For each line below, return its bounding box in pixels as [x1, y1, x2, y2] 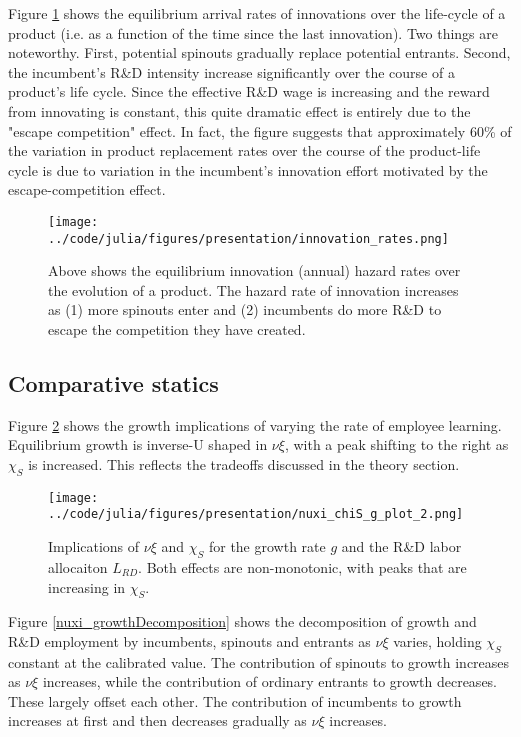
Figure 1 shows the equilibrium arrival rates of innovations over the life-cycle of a [8, 3, 506, 23]
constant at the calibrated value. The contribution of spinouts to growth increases [8, 651, 510, 672]
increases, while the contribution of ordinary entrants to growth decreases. [42, 671, 498, 692]
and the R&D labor [341, 536, 462, 557]
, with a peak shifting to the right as [284, 434, 509, 455]
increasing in [48, 576, 126, 597]
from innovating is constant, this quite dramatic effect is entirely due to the [8, 100, 471, 121]
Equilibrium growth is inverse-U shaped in [8, 434, 268, 455]
